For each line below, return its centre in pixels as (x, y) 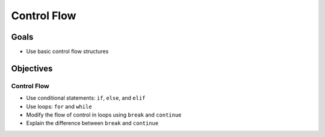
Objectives (32, 68)
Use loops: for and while (59, 106)
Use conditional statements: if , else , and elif (86, 98)
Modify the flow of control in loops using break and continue (104, 115)
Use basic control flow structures (67, 52)
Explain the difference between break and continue (92, 123)
